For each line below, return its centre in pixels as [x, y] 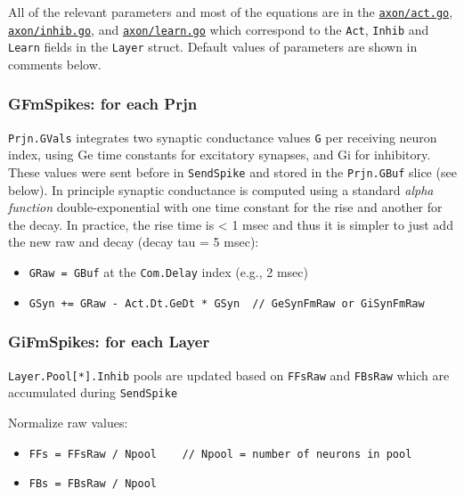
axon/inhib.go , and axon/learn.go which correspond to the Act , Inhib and [219, 29]
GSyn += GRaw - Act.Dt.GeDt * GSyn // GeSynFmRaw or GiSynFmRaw [227, 303]
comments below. [55, 64]
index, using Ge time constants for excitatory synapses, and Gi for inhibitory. [220, 155]
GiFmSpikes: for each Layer [109, 342]
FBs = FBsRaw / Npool [93, 484]
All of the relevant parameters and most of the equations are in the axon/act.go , [231, 12]
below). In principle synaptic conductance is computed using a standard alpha [221, 189]
